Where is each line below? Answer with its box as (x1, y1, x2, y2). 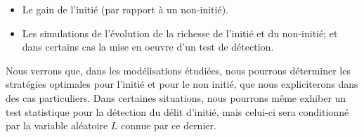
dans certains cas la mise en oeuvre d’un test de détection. (22, 39, 274, 54)
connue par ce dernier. (121, 118, 216, 133)
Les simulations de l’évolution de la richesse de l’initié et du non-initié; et (22, 25, 338, 40)
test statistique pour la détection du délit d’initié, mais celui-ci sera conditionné (6, 104, 349, 119)
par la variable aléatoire (6, 118, 108, 133)
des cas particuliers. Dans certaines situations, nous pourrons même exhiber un (6, 90, 346, 105)
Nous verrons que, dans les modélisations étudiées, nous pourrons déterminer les (6, 63, 351, 77)
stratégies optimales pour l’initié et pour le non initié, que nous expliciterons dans (6, 77, 358, 91)
